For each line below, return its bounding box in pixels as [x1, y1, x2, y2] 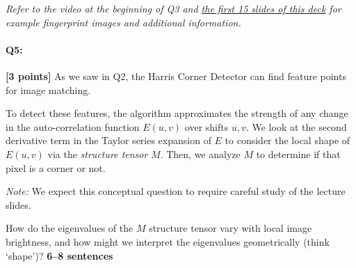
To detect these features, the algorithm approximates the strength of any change [6, 106, 348, 120]
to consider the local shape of [225, 133, 350, 148]
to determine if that [256, 146, 341, 161]
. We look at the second [245, 119, 347, 134]
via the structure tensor [47, 146, 148, 161]
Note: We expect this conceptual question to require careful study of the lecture [6, 184, 346, 198]
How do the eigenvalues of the [6, 221, 133, 235]
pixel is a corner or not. [6, 160, 106, 175]
